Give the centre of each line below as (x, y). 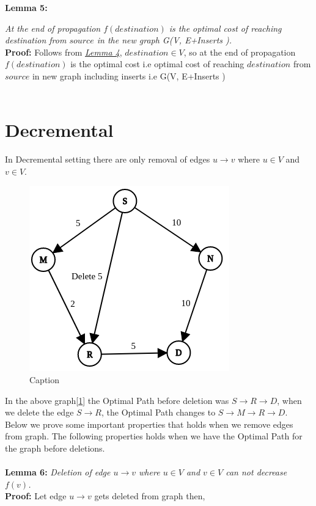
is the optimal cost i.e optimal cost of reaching (157, 64)
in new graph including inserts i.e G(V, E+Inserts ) (129, 75)
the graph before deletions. (55, 448)
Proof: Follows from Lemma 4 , (64, 52)
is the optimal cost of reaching (225, 28)
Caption (45, 380)
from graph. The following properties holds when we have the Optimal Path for (154, 436)
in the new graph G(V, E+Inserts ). (164, 40)
